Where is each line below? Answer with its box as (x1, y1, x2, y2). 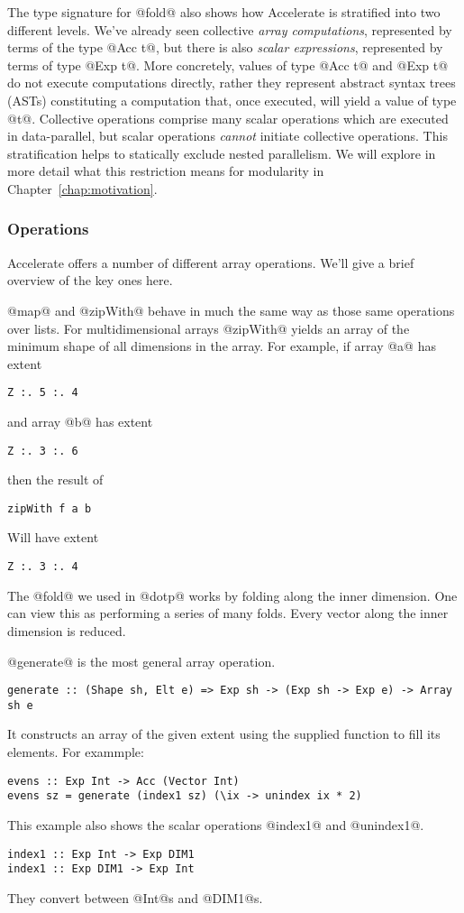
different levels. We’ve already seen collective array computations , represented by (7, 20, 452, 39)
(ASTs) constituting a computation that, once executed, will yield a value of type (7, 90, 457, 109)
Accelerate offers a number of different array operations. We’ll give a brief (7, 253, 414, 272)
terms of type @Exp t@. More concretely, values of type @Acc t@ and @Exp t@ (7, 55, 449, 74)
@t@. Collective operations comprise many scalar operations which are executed (7, 108, 449, 127)
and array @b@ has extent (7, 411, 153, 430)
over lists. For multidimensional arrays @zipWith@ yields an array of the (7, 318, 410, 337)
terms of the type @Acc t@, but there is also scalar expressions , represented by (7, 38, 443, 57)
